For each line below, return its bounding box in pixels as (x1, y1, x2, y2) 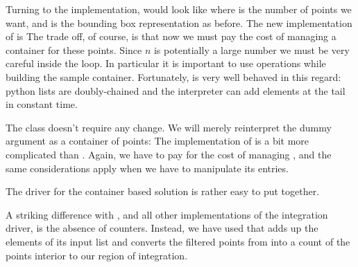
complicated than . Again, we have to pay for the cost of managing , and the (6, 147, 332, 161)
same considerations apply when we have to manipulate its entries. (6, 160, 289, 175)
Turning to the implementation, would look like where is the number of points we (6, 2, 352, 16)
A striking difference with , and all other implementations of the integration (6, 207, 328, 221)
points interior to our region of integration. (6, 248, 188, 262)
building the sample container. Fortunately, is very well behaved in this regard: (6, 69, 341, 84)
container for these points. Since (6, 42, 142, 57)
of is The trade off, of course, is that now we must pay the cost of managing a (6, 29, 336, 44)
